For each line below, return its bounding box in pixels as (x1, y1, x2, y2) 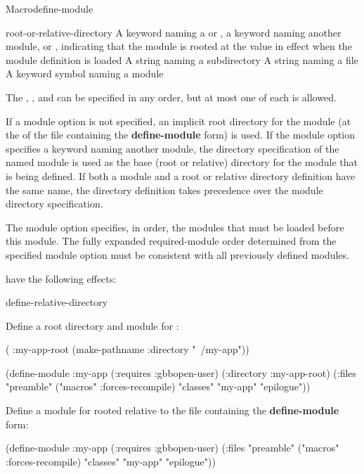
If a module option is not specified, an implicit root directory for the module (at (6, 113, 351, 128)
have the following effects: (6, 271, 117, 286)
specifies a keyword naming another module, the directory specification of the (6, 141, 339, 155)
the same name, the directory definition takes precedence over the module (6, 182, 323, 197)
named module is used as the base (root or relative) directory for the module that (6, 155, 358, 169)
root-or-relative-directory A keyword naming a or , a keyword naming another (6, 25, 342, 39)
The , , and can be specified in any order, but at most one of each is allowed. (6, 89, 337, 104)
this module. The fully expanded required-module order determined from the (6, 233, 337, 248)
